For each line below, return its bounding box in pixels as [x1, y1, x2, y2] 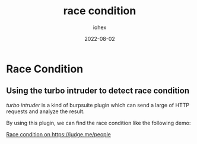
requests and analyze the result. [6, 108, 85, 115]
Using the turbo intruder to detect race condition [6, 86, 190, 96]
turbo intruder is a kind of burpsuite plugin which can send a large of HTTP [6, 101, 190, 108]
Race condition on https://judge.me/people [6, 130, 111, 137]
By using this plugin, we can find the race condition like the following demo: [6, 119, 191, 126]
